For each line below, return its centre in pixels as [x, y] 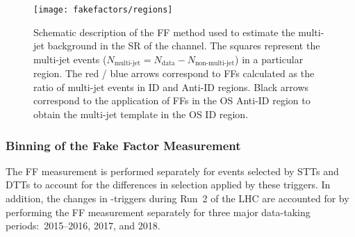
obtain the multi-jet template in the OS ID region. [141, 114]
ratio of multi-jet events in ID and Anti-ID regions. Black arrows [171, 87]
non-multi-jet [215, 64]
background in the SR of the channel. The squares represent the [184, 46]
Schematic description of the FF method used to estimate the [164, 32]
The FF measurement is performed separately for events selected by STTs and [172, 171]
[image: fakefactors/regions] [103, 10]
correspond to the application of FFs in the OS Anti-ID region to [172, 100]
